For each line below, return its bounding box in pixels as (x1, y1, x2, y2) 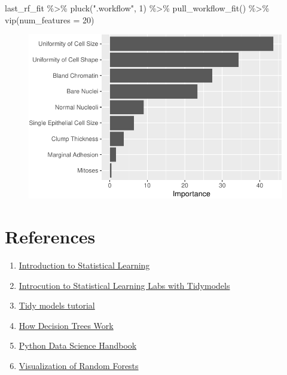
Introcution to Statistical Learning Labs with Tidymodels (19, 279, 230, 291)
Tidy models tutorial (19, 299, 95, 312)
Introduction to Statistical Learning (19, 259, 150, 272)
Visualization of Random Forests (19, 359, 139, 372)
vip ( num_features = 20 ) (5, 13, 94, 26)
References (5, 224, 96, 249)
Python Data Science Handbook (19, 339, 137, 352)
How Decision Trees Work (19, 319, 114, 331)
